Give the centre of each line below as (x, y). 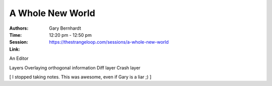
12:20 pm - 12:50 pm (70, 35)
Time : (16, 35)
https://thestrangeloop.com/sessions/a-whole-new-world (109, 42)
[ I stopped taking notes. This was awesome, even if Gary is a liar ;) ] (80, 77)
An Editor (19, 58)
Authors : (19, 28)
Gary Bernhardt (65, 28)
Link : (15, 49)
